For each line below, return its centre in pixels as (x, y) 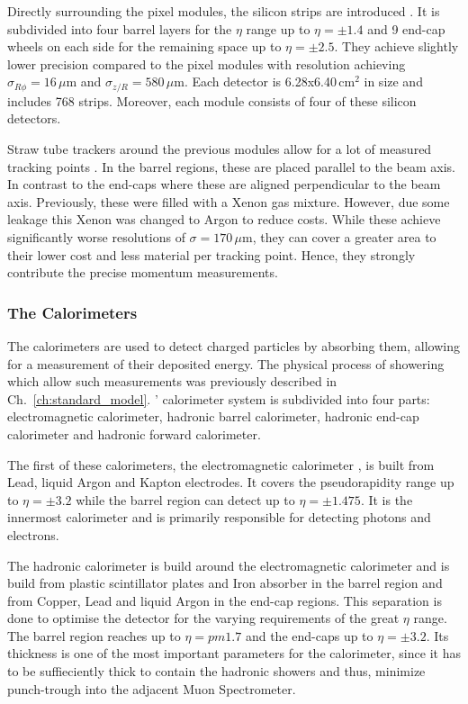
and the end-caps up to (309, 635)
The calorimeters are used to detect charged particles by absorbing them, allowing (234, 345)
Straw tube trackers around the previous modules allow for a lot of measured (220, 149)
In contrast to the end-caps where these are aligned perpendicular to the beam (224, 184)
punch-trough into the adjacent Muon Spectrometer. (152, 688)
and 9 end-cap (406, 28)
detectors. (34, 118)
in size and (393, 81)
